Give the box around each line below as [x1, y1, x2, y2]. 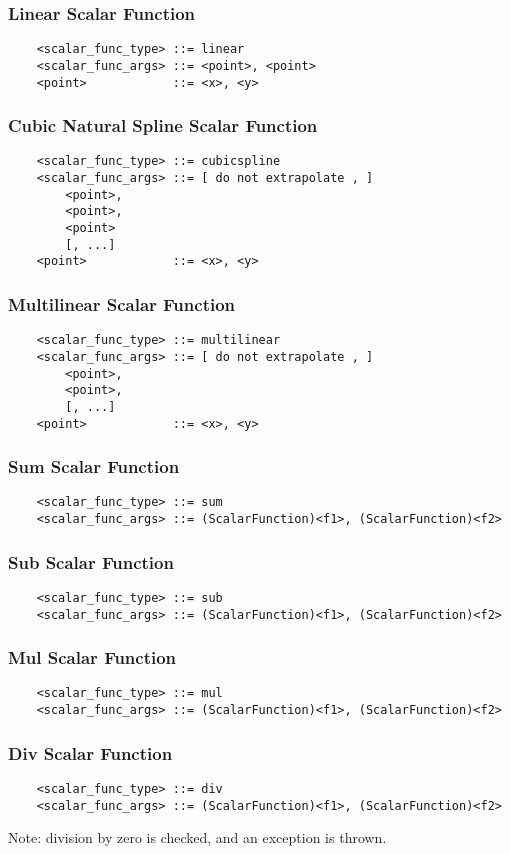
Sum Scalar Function [8, 454, 180, 479]
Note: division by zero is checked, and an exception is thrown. [8, 827, 387, 848]
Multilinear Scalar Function [8, 291, 236, 316]
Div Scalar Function [8, 740, 173, 765]
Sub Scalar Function [8, 549, 174, 574]
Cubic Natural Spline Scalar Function [8, 113, 318, 138]
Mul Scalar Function [8, 645, 177, 670]
